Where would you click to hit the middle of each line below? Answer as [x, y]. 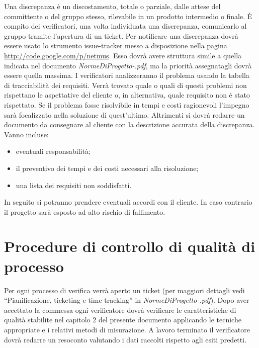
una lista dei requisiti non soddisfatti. [74, 185]
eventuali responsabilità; [53, 151]
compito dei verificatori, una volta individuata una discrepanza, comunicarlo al [125, 26]
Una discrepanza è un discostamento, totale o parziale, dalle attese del [112, 6]
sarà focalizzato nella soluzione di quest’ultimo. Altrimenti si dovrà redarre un [124, 114]
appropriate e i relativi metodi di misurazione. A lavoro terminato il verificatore [127, 329]
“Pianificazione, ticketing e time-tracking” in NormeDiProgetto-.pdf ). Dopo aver [127, 300]
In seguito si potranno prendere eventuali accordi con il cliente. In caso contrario [128, 202]
